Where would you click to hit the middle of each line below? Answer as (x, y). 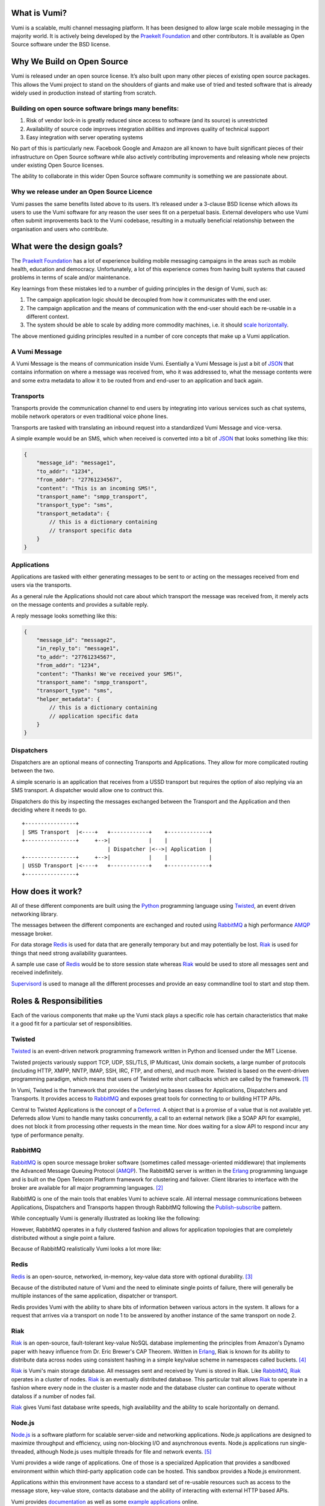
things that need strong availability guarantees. (69, 953)
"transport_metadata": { (73, 513)
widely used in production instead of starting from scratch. (84, 93)
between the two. (33, 770)
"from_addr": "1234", (68, 665)
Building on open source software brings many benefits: (95, 108)
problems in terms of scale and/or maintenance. (71, 278)
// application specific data (94, 716)
